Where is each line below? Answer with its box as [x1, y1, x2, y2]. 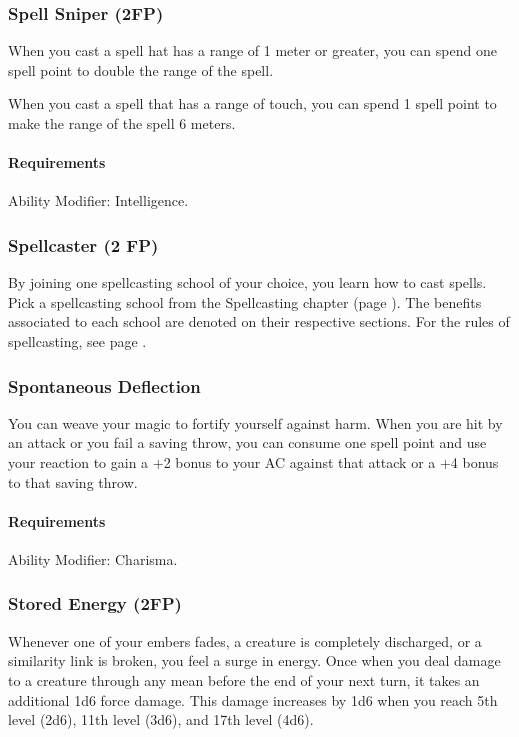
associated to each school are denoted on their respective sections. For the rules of [8, 311, 510, 332]
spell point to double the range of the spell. [8, 59, 274, 80]
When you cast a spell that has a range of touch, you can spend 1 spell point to [8, 93, 497, 114]
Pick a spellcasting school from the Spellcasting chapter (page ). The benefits [8, 291, 482, 312]
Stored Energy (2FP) [8, 591, 182, 616]
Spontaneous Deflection [8, 373, 201, 398]
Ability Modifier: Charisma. [8, 548, 178, 569]
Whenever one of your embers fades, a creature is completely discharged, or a [8, 630, 482, 651]
